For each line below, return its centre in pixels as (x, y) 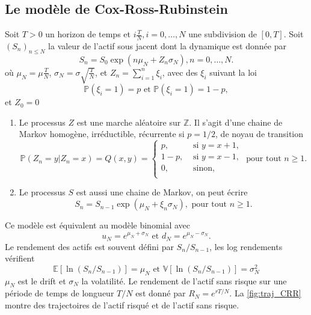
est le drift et (42, 280)
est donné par (161, 293)
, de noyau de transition (260, 134)
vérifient (20, 258)
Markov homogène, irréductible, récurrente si (102, 134)
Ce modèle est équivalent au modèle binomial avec (98, 225)
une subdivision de (223, 34)
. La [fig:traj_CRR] (265, 293)
